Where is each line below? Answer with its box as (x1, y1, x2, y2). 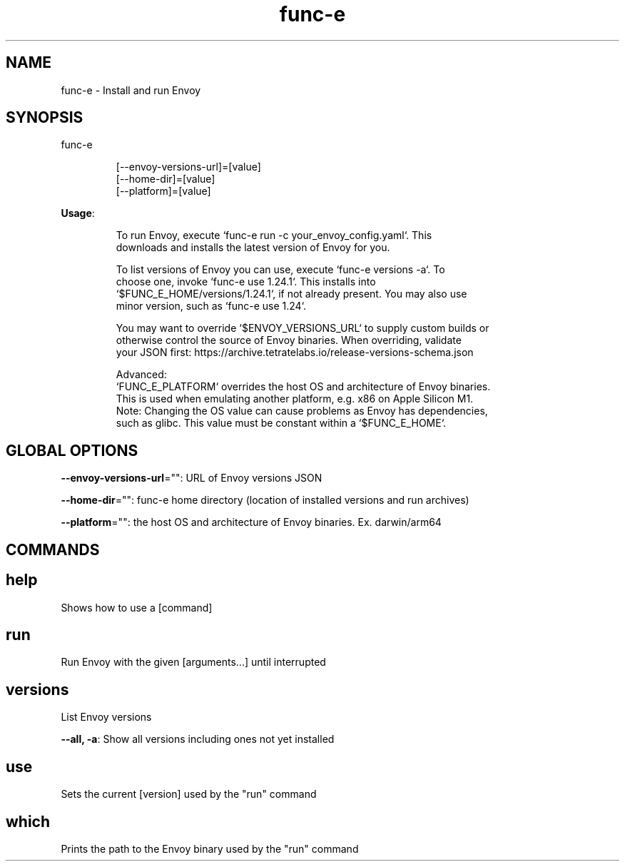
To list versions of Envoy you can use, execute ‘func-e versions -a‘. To (116, 263, 445, 276)
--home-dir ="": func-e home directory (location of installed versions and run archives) (61, 494, 469, 507)
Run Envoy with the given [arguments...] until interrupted (61, 656, 326, 669)
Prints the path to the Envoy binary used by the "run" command (61, 842, 359, 855)
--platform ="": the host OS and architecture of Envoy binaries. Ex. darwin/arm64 (61, 516, 442, 529)
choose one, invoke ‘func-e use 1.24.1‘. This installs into (116, 275, 376, 288)
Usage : (61, 207, 95, 220)
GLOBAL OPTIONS (6, 441, 138, 460)
